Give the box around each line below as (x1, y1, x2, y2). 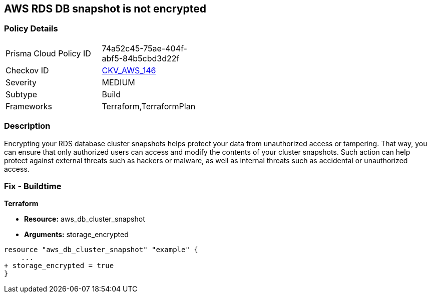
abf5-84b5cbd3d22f (102, 53, 180, 63)
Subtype (6, 89, 38, 99)
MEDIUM (102, 77, 135, 87)
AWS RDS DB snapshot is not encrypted (4, 2, 206, 15)
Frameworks (6, 101, 52, 111)
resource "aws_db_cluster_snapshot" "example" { (4, 246, 198, 254)
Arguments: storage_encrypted (24, 230, 129, 239)
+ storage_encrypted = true (4, 262, 114, 270)
